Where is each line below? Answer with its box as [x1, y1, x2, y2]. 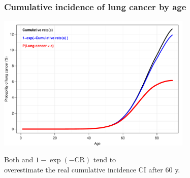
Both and [4, 154, 34, 165]
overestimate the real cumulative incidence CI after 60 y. [4, 164, 180, 175]
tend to [93, 154, 116, 165]
